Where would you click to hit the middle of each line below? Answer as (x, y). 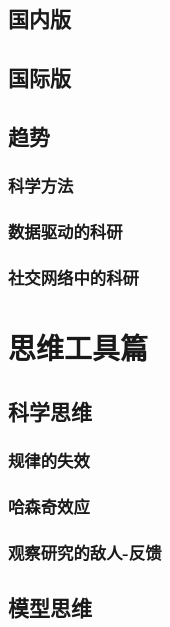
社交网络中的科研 (73, 276)
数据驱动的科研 (65, 231)
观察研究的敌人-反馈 (85, 551)
